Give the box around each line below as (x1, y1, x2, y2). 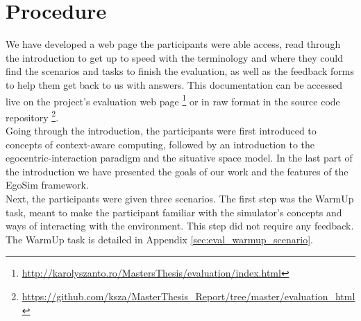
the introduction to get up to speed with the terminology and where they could (6, 50, 343, 64)
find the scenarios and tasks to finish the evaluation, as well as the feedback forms (6, 64, 354, 78)
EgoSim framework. (6, 177, 89, 192)
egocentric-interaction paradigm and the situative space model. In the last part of (6, 150, 353, 165)
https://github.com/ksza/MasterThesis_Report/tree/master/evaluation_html (22, 288, 355, 303)
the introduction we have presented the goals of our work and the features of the (6, 164, 349, 178)
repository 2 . (6, 107, 59, 124)
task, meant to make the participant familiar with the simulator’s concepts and (6, 205, 342, 219)
